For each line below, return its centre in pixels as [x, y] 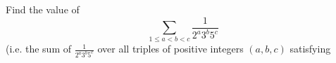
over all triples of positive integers [170, 49]
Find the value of [43, 9]
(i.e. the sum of [39, 49]
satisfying [310, 49]
